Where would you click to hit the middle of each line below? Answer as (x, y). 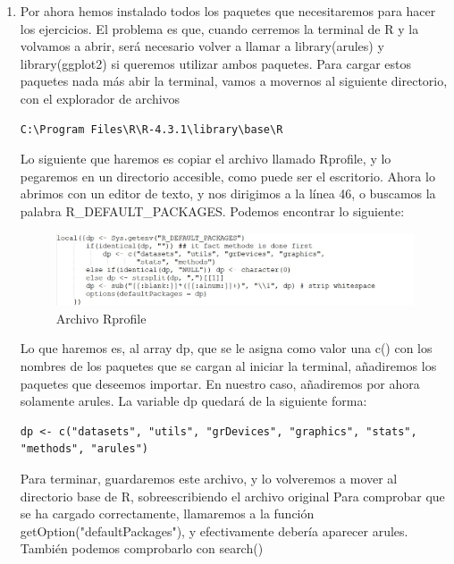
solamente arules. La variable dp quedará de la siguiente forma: (193, 401)
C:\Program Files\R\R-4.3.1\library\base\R (151, 129)
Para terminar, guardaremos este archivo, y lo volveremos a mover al (209, 478)
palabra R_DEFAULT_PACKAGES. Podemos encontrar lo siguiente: (212, 210)
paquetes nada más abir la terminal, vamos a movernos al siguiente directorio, (234, 81)
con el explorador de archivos (100, 98)
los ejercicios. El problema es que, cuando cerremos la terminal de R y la (219, 28)
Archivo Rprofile (101, 318)
